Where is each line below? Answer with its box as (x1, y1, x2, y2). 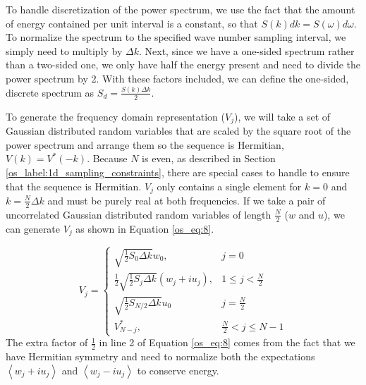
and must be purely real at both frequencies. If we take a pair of (47, 192, 326, 207)
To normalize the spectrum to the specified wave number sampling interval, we (6, 30, 346, 44)
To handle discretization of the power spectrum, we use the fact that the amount (6, 2, 355, 16)
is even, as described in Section (142, 151, 276, 166)
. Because (87, 151, 128, 166)
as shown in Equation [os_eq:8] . (75, 221, 214, 236)
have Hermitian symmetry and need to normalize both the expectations (6, 349, 315, 364)
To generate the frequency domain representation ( (6, 109, 225, 123)
